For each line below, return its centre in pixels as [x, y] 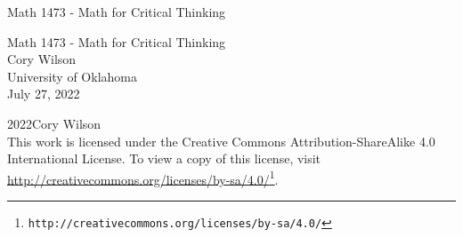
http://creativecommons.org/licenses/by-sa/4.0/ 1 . [143, 178]
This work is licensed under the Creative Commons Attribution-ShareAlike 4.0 [221, 141]
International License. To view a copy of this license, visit [164, 158]
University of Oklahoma [72, 76]
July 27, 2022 [44, 94]
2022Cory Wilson [54, 123]
